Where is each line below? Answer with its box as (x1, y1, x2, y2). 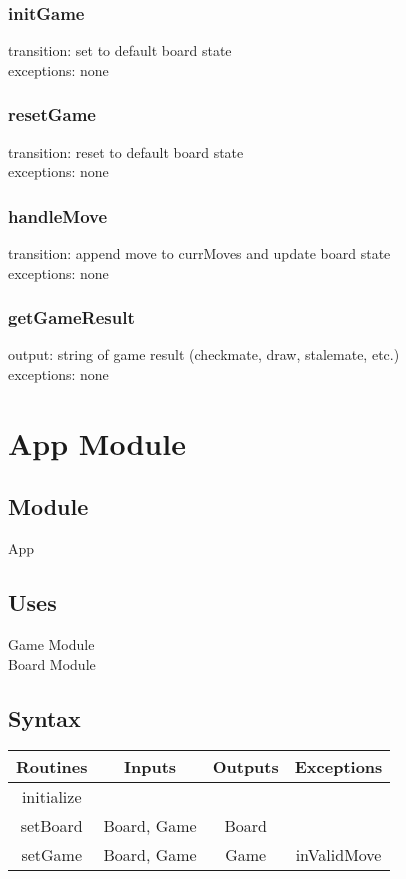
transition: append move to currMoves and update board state (8, 243, 391, 264)
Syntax (8, 702, 81, 733)
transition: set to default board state (8, 40, 232, 61)
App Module (8, 422, 186, 463)
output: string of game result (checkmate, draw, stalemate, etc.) (8, 344, 400, 365)
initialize (21, 785, 82, 809)
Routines (16, 755, 88, 779)
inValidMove (295, 843, 382, 867)
